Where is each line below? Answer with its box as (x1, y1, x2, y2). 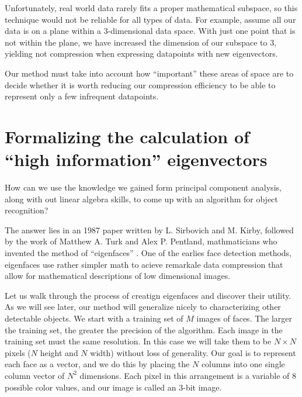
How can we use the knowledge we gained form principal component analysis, (5, 181, 282, 194)
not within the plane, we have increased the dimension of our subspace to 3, (5, 36, 277, 48)
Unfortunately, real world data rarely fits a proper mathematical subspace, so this (5, 2, 298, 13)
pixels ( (5, 346, 31, 358)
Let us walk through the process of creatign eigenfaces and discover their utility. (5, 289, 291, 301)
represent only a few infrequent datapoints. (5, 90, 159, 102)
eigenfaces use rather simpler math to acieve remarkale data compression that (5, 258, 283, 270)
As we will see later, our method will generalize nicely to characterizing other (5, 301, 281, 313)
